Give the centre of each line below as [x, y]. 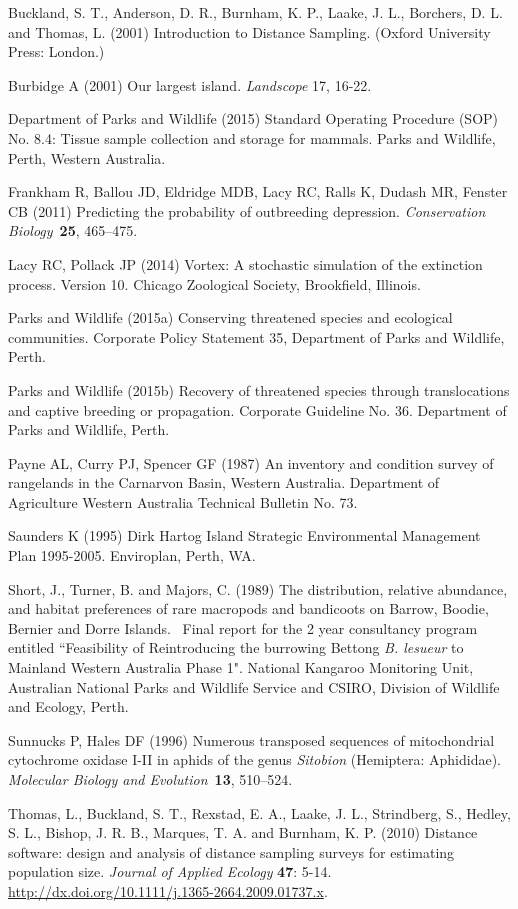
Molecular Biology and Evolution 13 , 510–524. [150, 779]
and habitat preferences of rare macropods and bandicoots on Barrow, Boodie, [248, 608]
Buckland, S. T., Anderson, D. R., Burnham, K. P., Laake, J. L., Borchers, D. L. [255, 12]
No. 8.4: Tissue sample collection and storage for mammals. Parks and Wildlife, [252, 137]
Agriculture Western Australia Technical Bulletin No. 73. [183, 501]
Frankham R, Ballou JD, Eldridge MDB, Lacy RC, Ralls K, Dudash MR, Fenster [258, 191]
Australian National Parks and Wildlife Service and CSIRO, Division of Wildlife [254, 686]
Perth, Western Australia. [87, 157]
